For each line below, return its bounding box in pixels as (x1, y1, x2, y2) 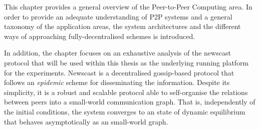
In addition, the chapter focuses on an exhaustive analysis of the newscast (4, 47, 231, 58)
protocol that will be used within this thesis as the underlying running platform (4, 57, 249, 67)
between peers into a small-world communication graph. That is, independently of (4, 96, 255, 107)
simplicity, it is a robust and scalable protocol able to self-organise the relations (4, 86, 248, 97)
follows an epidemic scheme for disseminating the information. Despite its (4, 77, 230, 87)
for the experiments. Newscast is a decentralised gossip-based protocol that (4, 67, 234, 77)
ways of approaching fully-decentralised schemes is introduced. (4, 30, 195, 41)
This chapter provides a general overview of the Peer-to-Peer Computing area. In (4, 1, 252, 11)
